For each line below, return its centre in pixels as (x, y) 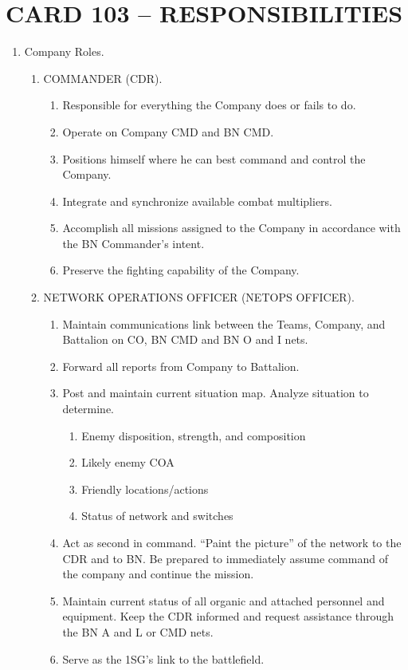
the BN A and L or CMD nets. (138, 631)
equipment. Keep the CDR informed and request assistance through (228, 616)
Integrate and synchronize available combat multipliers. (197, 201)
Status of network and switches (157, 516)
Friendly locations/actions (145, 489)
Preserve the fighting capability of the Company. (181, 270)
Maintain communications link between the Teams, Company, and (224, 323)
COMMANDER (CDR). (103, 78)
